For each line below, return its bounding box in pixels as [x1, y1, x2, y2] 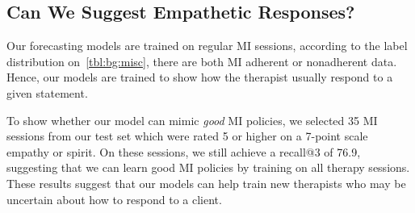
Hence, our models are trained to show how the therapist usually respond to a [6, 69, 393, 86]
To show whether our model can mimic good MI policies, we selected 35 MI [6, 111, 378, 128]
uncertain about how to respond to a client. [6, 190, 222, 207]
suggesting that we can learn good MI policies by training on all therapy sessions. [6, 159, 410, 176]
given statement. [6, 84, 88, 101]
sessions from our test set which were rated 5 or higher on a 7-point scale [6, 127, 368, 144]
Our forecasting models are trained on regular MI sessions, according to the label [6, 37, 408, 54]
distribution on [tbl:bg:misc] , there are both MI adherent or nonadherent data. [6, 52, 397, 69]
